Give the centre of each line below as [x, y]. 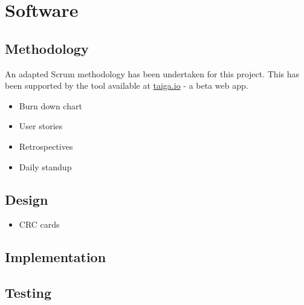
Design [27, 199]
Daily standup [45, 166]
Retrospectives [46, 146]
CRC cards [39, 224]
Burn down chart [50, 105]
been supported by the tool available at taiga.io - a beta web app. [127, 85]
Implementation [56, 257]
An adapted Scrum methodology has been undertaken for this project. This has [152, 73]
